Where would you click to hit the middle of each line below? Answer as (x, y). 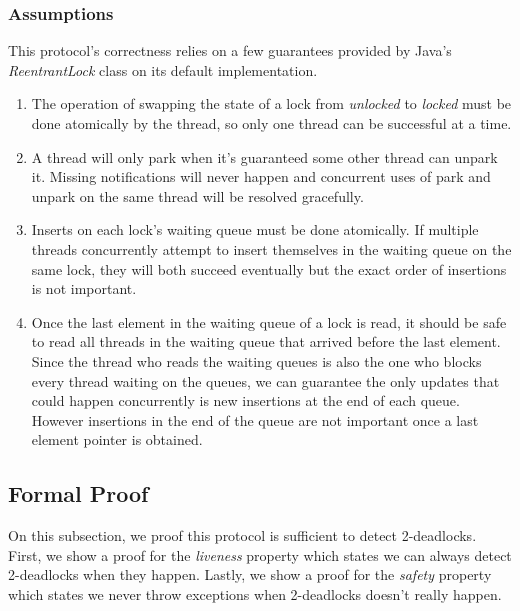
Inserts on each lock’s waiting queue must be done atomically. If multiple (255, 229)
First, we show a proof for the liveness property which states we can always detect (260, 554)
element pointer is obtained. (117, 439)
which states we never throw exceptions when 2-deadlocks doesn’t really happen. (255, 593)
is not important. (84, 288)
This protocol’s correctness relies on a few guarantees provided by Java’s (230, 50)
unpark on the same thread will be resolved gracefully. (197, 195)
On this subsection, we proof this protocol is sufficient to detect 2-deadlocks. (242, 535)
